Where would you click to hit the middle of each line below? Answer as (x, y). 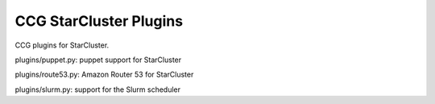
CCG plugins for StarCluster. (62, 45)
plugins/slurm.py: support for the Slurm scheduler (98, 89)
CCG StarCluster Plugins (99, 21)
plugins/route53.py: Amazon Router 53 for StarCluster (104, 75)
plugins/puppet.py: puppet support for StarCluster (98, 60)
